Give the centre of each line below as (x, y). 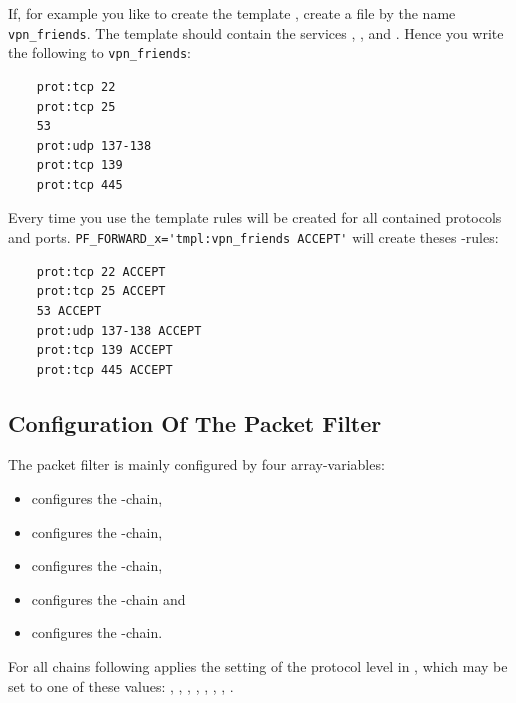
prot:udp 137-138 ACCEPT (119, 330)
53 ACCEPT (69, 310)
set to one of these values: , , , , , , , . (121, 685)
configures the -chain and (108, 598)
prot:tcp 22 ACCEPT (101, 271)
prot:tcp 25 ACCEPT (101, 291)
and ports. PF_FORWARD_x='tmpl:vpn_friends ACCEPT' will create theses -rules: (253, 237)
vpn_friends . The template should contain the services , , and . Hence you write (256, 32)
